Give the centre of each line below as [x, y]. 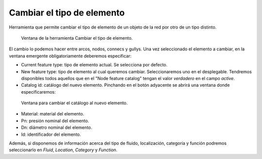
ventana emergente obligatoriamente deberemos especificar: [70, 56]
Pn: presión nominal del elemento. [55, 121]
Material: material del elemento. [53, 114]
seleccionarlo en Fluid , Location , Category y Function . [63, 150]
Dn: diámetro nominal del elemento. [57, 127]
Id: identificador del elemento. [51, 134]
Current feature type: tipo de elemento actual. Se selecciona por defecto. [94, 65]
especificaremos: [38, 92]
